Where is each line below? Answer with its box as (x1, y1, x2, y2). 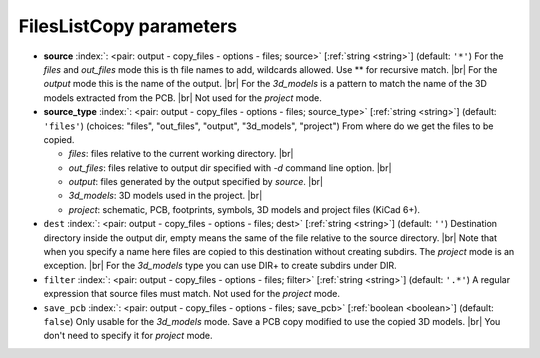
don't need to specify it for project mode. (43, 330, 214, 342)
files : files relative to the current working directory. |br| (68, 148, 294, 160)
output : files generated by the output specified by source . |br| (68, 176, 324, 188)
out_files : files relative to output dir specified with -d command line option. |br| (68, 161, 392, 174)
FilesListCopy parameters (18, 15, 238, 37)
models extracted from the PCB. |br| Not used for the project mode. (43, 91, 322, 104)
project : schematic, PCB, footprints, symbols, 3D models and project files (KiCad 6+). (68, 203, 420, 215)
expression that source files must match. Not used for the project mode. (43, 288, 340, 300)
